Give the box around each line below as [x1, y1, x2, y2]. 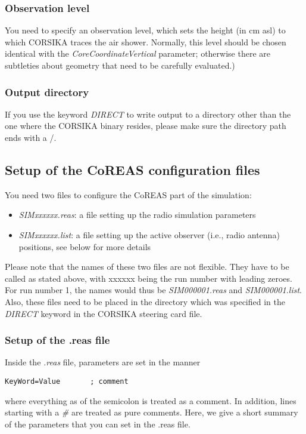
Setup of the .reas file [5, 333, 110, 347]
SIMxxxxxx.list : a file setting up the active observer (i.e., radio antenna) [18, 228, 280, 241]
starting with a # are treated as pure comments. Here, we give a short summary [5, 406, 298, 418]
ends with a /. [5, 131, 57, 143]
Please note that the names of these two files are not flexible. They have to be [5, 260, 289, 273]
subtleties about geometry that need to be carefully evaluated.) [5, 59, 235, 71]
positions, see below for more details [18, 240, 151, 253]
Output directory [5, 84, 89, 99]
